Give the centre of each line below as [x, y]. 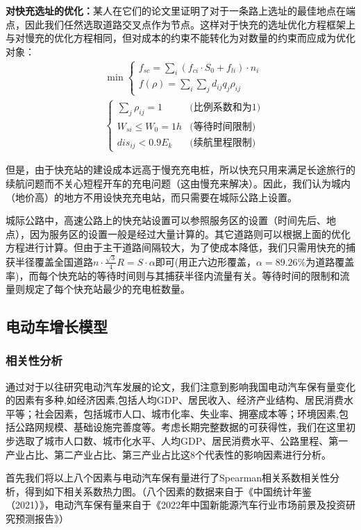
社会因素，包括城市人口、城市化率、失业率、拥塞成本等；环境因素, [186, 413]
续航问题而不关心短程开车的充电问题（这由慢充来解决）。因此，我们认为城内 [178, 183]
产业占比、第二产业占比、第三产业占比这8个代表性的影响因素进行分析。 [168, 454]
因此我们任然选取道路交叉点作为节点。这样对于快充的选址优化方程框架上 [190, 24]
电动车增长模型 [57, 326]
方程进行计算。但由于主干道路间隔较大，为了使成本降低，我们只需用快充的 [176, 247]
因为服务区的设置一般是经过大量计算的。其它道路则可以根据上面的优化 [190, 233]
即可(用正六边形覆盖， [206, 261]
